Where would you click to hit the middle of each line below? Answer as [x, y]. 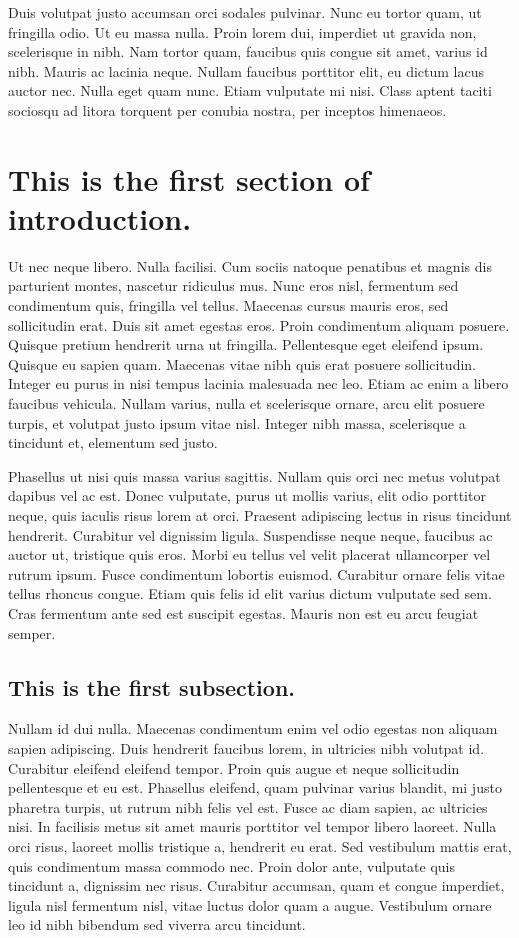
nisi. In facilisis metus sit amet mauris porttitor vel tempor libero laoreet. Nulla [252, 826]
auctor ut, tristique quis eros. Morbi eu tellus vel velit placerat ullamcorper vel [249, 554]
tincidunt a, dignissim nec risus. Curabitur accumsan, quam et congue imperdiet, [256, 885]
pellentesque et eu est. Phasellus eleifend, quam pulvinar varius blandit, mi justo [255, 787]
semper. [32, 632]
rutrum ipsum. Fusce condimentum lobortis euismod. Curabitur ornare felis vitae [256, 573]
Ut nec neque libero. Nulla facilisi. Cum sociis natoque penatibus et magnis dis [250, 265]
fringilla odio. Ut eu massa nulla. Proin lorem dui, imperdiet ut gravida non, [242, 31]
